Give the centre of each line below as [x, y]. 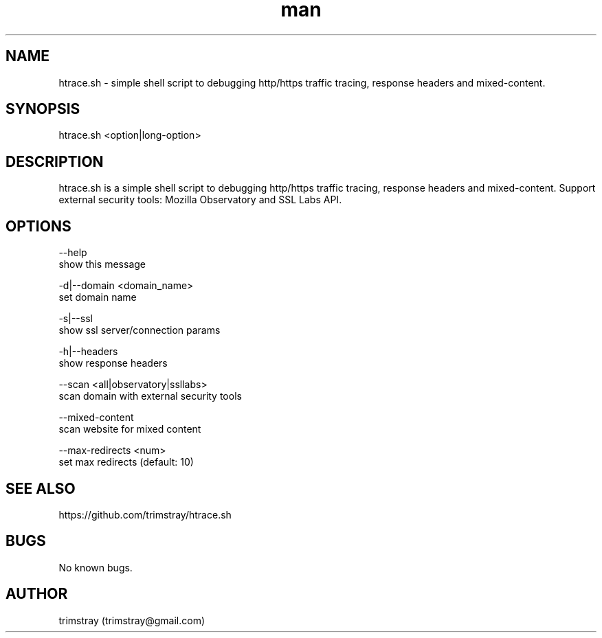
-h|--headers [88, 352]
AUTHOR [37, 594]
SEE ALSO [41, 488]
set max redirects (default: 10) [126, 462]
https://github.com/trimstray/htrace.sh [145, 514]
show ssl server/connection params [140, 330]
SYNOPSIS [43, 109]
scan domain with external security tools [150, 396]
